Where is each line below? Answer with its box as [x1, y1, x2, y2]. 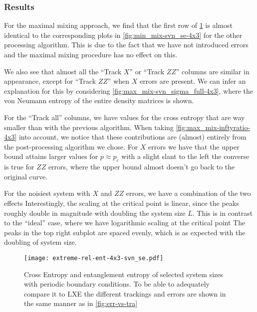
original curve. [4, 171, 48, 181]
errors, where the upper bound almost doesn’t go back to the [48, 161, 235, 172]
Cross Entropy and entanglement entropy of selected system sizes [24, 269, 224, 279]
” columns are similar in [176, 66, 250, 76]
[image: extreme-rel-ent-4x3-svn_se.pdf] [24, 254, 164, 262]
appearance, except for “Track [4, 76, 96, 86]
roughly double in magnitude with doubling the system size [4, 207, 186, 218]
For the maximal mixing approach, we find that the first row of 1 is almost [4, 20, 233, 30]
